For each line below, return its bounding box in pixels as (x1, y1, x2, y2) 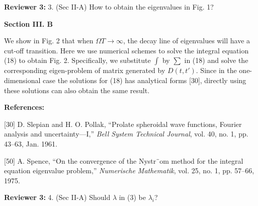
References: (4, 102, 45, 112)
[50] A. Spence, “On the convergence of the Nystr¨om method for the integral (4, 155, 243, 166)
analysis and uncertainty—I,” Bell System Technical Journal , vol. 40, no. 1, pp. (4, 128, 248, 139)
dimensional (4, 75, 41, 85)
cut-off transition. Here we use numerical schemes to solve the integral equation (4, 45, 249, 55)
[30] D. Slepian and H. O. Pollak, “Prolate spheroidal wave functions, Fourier (4, 118, 242, 129)
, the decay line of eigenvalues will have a (123, 35, 250, 46)
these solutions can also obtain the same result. (4, 85, 150, 95)
